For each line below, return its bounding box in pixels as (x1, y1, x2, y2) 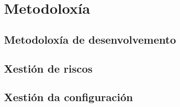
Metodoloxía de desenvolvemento (4, 31, 176, 47)
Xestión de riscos (4, 60, 93, 76)
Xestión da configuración (4, 89, 133, 105)
